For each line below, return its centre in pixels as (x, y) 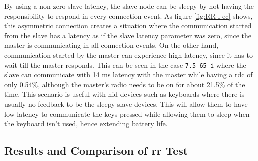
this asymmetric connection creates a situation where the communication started (128, 26)
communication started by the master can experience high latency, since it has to (128, 55)
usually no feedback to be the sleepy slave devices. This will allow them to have (126, 104)
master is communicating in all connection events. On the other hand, (111, 45)
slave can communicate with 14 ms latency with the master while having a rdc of (128, 75)
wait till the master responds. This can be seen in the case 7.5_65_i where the (125, 65)
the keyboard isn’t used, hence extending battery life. (86, 124)
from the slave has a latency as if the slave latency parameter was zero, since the (128, 35)
